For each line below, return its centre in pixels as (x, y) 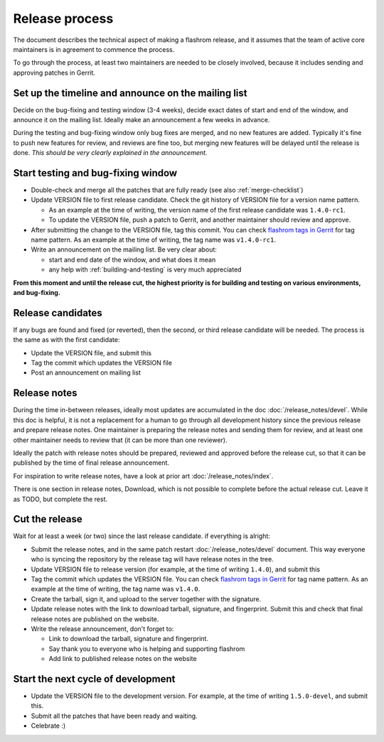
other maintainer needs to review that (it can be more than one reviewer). (120, 440)
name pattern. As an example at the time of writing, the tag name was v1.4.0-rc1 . (154, 240)
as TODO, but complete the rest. (60, 499)
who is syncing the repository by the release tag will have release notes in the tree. (152, 559)
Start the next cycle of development (94, 679)
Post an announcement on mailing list (86, 372)
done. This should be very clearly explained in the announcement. (110, 153)
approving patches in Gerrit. (54, 72)
